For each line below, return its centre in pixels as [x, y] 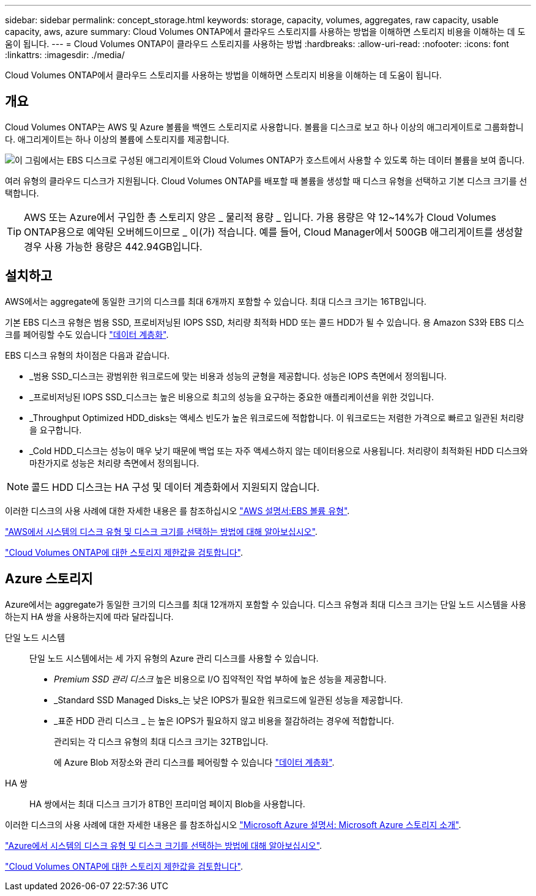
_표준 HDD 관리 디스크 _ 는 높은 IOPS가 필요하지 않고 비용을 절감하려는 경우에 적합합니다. [224, 720]
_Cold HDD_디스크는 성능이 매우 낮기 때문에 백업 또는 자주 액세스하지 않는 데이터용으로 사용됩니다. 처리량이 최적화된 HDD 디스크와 [279, 450]
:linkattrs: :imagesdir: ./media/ [65, 55]
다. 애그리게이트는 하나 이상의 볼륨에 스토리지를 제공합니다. [117, 139]
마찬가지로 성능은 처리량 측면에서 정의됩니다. [114, 463]
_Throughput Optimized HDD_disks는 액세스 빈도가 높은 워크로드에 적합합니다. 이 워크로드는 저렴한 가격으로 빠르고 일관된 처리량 [277, 417]
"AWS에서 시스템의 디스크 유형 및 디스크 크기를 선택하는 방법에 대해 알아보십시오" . [161, 531]
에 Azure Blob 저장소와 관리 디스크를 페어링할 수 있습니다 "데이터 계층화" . [194, 762]
